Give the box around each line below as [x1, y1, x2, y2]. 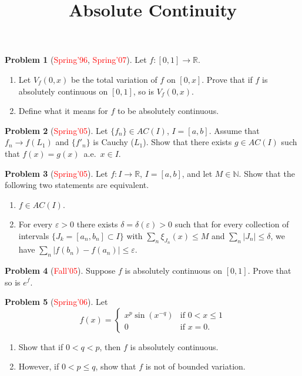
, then [99, 340, 121, 352]
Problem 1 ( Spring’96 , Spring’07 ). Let [5, 53, 147, 66]
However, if [18, 360, 59, 372]
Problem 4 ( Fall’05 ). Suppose [5, 264, 116, 276]
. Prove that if [202, 73, 253, 85]
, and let [182, 167, 213, 179]
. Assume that [209, 124, 260, 136]
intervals [18, 229, 49, 241]
